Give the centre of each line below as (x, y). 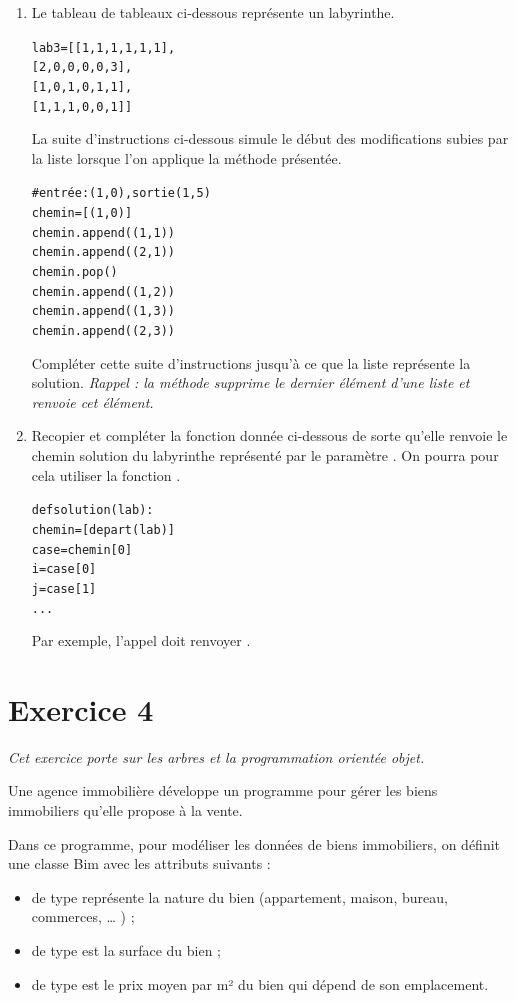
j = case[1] (64, 588)
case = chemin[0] (82, 549)
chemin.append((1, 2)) (103, 291)
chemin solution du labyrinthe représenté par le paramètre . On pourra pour (265, 455)
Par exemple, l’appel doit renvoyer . (141, 640)
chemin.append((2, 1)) (103, 252)
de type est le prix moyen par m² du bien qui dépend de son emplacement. (260, 983)
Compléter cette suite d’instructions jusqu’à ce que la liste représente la (251, 362)
